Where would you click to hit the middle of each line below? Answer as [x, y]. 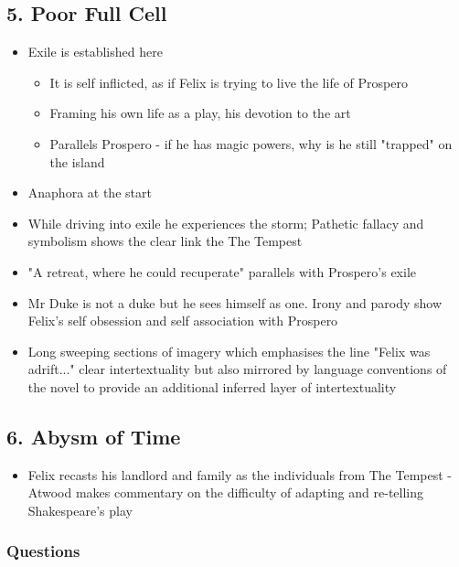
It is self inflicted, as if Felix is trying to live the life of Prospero [229, 82]
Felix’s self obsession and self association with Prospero [183, 321]
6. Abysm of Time [94, 436]
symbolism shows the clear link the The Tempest [165, 241]
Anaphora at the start [90, 193]
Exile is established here [95, 52]
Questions [43, 551]
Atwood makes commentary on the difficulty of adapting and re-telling [226, 492]
